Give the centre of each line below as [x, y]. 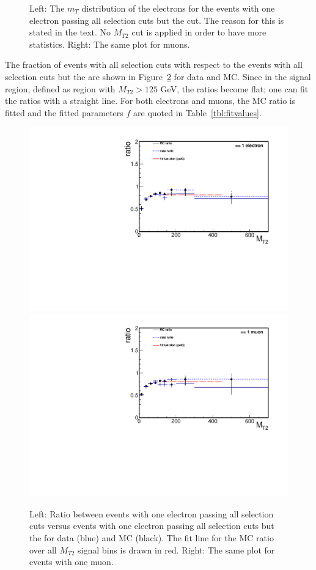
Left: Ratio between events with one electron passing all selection [152, 513]
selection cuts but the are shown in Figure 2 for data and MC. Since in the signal [158, 76]
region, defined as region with [60, 88]
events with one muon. [72, 562]
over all [43, 550]
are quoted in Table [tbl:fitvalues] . [197, 112]
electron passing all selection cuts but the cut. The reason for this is [157, 20]
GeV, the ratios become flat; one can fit [234, 88]
